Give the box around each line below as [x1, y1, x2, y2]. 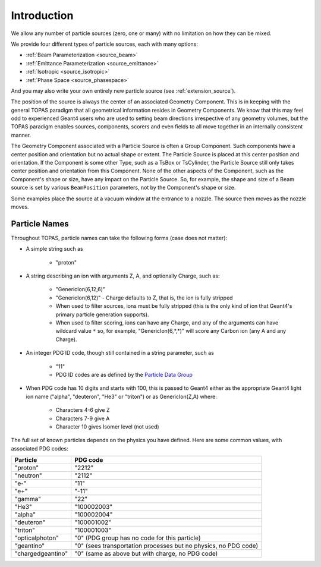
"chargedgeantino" [14, 550, 68, 558]
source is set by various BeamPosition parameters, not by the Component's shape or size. [11, 184, 236, 191]
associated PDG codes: [11, 445, 68, 452]
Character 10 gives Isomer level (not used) [55, 423, 160, 430]
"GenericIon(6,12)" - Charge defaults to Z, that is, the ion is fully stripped [55, 294, 233, 301]
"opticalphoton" [14, 534, 59, 542]
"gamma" [14, 495, 42, 503]
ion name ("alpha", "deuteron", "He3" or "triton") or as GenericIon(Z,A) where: [26, 393, 217, 400]
